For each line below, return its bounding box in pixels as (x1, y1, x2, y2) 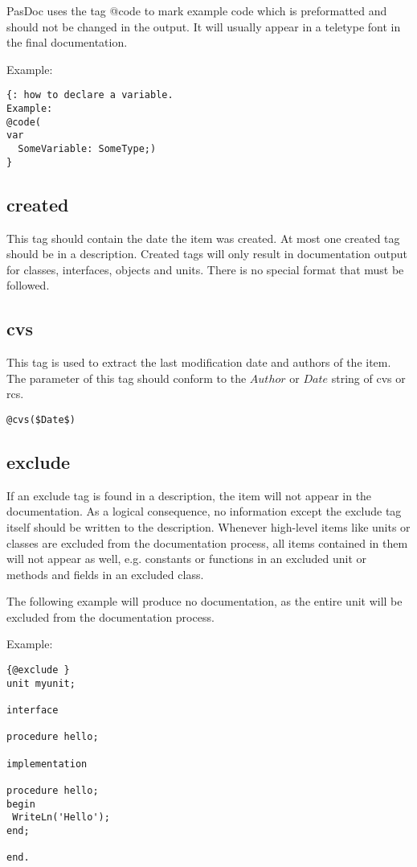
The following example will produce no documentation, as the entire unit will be (6, 593, 403, 610)
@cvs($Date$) (6, 413, 76, 425)
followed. (6, 277, 50, 294)
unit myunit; (6, 677, 76, 689)
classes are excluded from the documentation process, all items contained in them (6, 534, 408, 551)
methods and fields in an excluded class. (6, 565, 204, 582)
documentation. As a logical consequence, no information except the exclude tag (6, 503, 402, 520)
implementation (6, 758, 88, 770)
